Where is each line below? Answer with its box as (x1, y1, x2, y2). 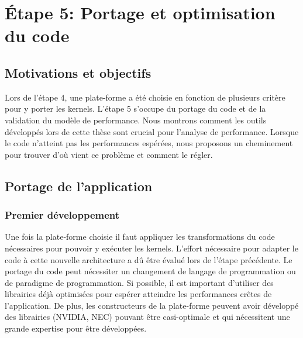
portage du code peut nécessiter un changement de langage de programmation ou (5, 265, 296, 277)
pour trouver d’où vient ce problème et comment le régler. (5, 148, 213, 160)
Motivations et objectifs (5, 63, 151, 81)
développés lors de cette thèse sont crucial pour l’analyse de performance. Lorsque (5, 125, 299, 137)
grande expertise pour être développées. (5, 322, 147, 334)
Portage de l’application (5, 177, 153, 195)
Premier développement (5, 208, 120, 222)
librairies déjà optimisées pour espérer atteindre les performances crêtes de (5, 288, 272, 300)
